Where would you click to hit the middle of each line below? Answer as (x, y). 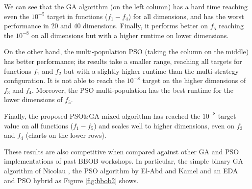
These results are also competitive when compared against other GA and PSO (122, 151)
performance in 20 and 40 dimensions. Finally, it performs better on (106, 26)
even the (17, 16)
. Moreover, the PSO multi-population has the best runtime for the (133, 90)
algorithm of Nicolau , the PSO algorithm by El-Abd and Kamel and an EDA (121, 170)
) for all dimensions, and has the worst (186, 16)
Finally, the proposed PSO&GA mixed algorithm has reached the (102, 115)
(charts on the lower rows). (66, 135)
